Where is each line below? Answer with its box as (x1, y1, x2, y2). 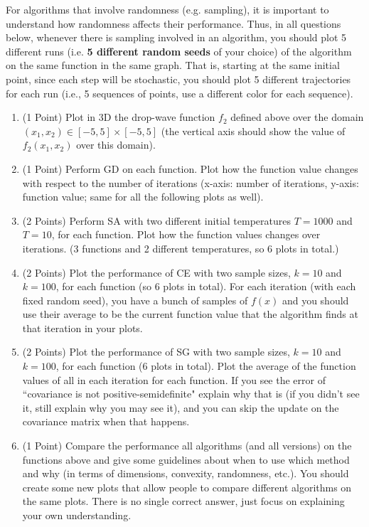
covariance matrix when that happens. (22, 414, 190, 429)
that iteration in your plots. (22, 320, 143, 335)
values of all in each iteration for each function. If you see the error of (22, 372, 326, 387)
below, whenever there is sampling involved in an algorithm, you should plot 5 (6, 30, 347, 45)
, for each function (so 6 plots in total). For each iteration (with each (55, 279, 356, 294)
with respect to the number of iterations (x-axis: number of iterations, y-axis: (22, 175, 359, 190)
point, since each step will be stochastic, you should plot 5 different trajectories (6, 71, 351, 86)
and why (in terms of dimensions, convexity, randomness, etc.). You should (22, 466, 349, 481)
